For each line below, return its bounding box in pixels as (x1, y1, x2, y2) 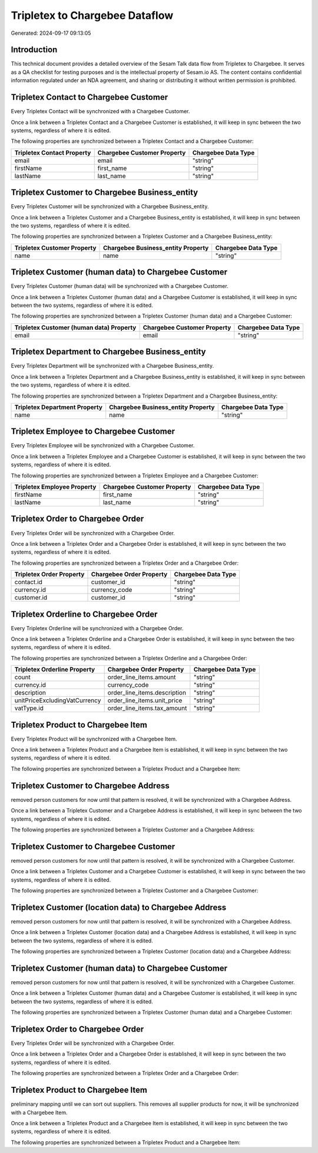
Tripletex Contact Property (14, 148, 91, 156)
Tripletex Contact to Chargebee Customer (11, 92, 168, 103)
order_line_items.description (107, 689, 187, 697)
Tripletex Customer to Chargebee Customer (11, 841, 175, 851)
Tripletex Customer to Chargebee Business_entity (11, 188, 198, 198)
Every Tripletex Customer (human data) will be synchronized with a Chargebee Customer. (11, 283, 229, 290)
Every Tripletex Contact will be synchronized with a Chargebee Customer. (11, 108, 190, 115)
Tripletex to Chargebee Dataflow (11, 9, 174, 22)
